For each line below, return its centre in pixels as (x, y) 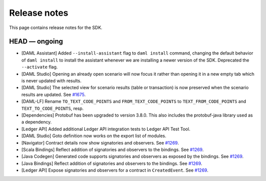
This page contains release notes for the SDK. (56, 28)
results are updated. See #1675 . (53, 94)
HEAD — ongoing (36, 42)
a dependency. (36, 122)
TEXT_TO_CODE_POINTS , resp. (52, 108)
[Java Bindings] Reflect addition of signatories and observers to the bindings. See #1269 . (112, 163)
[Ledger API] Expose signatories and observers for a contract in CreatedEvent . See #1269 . (115, 170)
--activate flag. (40, 67)
